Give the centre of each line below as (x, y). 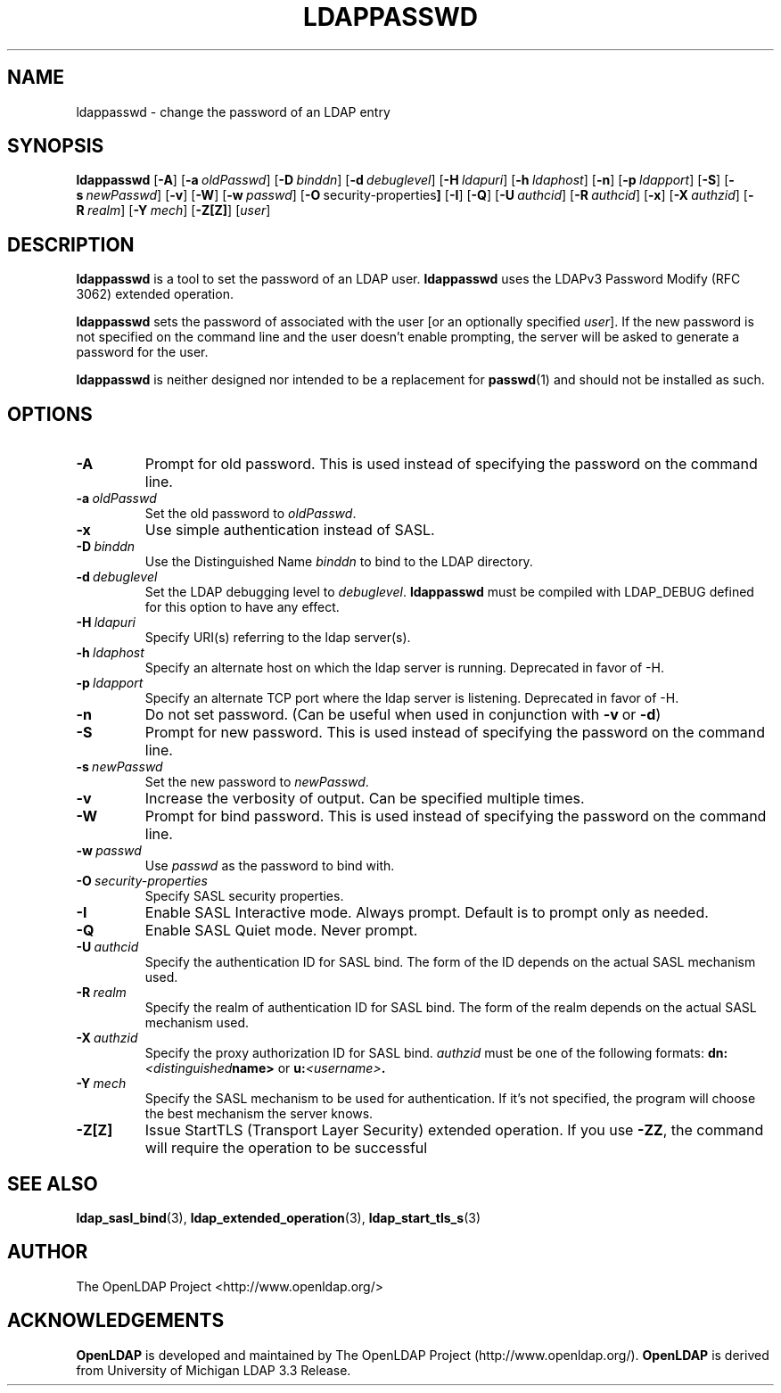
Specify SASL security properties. (244, 896)
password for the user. (142, 352)
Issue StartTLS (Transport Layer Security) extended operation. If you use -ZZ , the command (454, 1130)
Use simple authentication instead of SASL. (290, 530)
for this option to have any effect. (242, 607)
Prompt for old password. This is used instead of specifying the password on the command (451, 464)
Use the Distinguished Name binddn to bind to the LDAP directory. (339, 562)
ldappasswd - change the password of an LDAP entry (233, 111)
